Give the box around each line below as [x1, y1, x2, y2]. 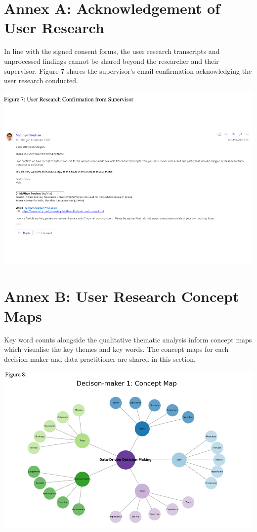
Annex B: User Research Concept [4, 286, 239, 306]
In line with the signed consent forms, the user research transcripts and [4, 46, 220, 56]
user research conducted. [4, 75, 78, 86]
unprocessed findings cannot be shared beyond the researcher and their [4, 55, 219, 66]
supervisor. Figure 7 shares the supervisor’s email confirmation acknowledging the [4, 65, 252, 76]
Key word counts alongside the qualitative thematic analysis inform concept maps [4, 334, 252, 344]
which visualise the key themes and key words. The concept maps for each [4, 344, 229, 354]
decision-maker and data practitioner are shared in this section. [4, 353, 196, 364]
